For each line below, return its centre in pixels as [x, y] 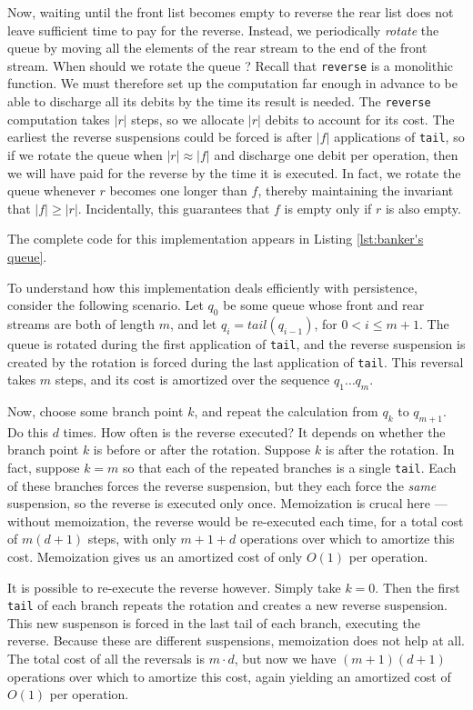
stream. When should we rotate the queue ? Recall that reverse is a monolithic [231, 65]
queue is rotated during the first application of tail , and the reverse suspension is [236, 343]
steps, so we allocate [188, 119]
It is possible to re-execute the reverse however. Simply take [174, 587]
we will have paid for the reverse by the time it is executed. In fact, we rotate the [234, 172]
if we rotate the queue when [85, 154]
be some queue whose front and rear [324, 305]
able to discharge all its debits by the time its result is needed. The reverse [219, 101]
